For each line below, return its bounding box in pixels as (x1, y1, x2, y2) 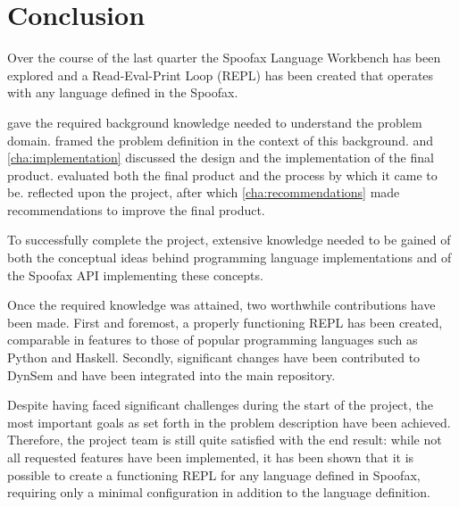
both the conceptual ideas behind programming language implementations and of (7, 248, 452, 267)
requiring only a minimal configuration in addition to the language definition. (7, 483, 430, 502)
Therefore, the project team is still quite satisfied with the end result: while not (7, 430, 442, 449)
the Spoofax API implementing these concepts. (7, 265, 263, 284)
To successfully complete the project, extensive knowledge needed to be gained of (7, 230, 451, 249)
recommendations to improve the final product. (7, 200, 265, 219)
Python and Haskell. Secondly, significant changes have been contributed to (7, 348, 421, 367)
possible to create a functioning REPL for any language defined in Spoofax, (7, 465, 421, 484)
